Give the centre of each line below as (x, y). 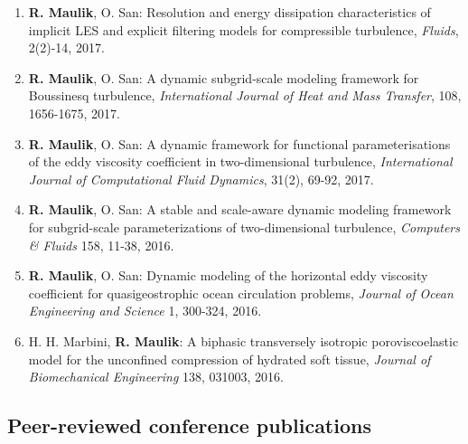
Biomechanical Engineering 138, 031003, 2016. (156, 377)
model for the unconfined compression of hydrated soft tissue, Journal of (229, 359)
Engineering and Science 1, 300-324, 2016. (145, 311)
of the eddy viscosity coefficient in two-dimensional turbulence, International (240, 161)
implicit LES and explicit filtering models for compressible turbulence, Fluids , (243, 29)
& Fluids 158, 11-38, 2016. (101, 245)
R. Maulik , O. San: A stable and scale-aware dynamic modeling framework (240, 209)
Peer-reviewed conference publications (189, 425)
